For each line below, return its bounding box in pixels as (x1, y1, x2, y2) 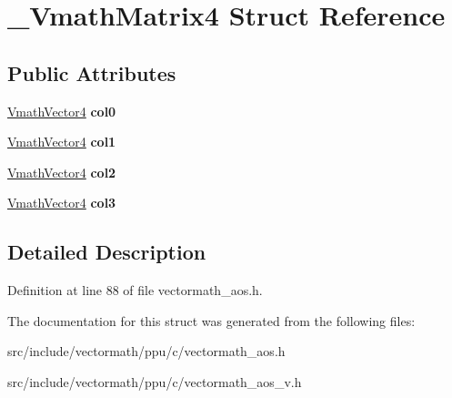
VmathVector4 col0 (7, 101, 116, 120)
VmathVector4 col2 (7, 162, 116, 181)
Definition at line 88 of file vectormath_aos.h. (7, 281, 263, 300)
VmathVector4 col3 (7, 193, 116, 212)
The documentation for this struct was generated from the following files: (7, 311, 416, 330)
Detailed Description (7, 238, 206, 266)
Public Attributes (7, 58, 176, 87)
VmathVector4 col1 (7, 132, 116, 151)
